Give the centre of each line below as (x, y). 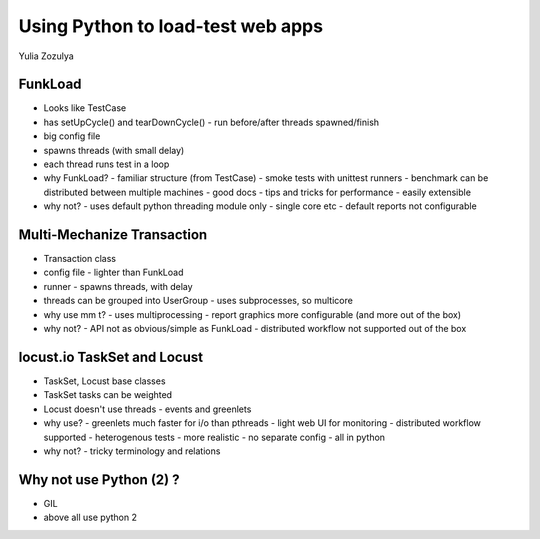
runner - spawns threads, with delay (118, 286)
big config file (72, 136)
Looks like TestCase (85, 108)
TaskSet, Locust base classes (104, 381)
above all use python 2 (90, 517)
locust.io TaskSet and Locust (111, 356)
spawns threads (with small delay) (114, 150)
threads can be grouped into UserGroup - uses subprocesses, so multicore (198, 301)
